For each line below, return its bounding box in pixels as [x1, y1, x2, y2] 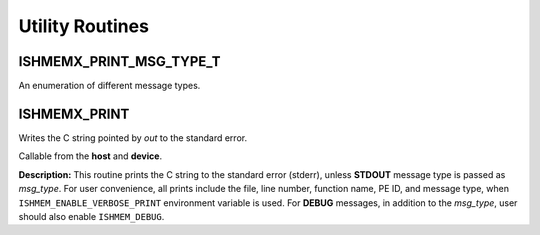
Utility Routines [18, 15, 150, 37]
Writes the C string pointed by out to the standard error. [18, 131, 248, 144]
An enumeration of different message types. [18, 80, 201, 92]
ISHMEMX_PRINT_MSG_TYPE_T [18, 53, 221, 70]
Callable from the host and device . [18, 150, 163, 162]
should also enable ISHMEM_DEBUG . [18, 210, 165, 222]
